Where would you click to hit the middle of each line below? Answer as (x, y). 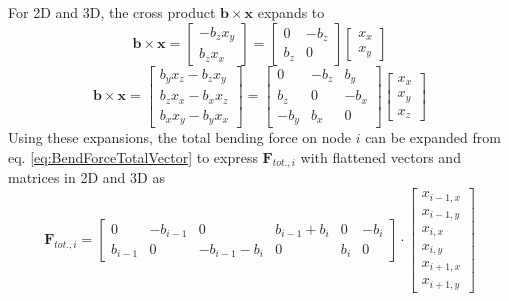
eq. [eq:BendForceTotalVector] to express (133, 156)
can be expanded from (433, 137)
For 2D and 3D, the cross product (112, 12)
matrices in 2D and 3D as (86, 177)
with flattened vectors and (380, 156)
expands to (291, 12)
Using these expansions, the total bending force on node (179, 137)
